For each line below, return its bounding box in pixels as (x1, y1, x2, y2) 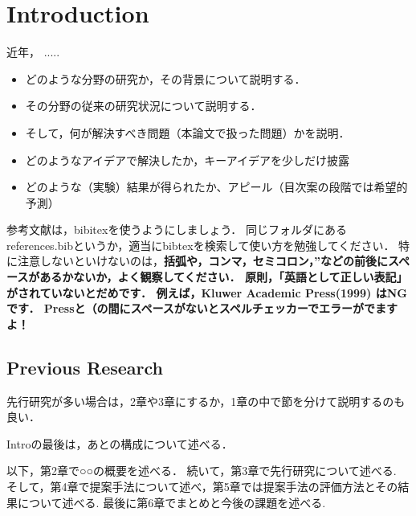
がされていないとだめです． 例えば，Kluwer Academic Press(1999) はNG (6, 284, 407, 301)
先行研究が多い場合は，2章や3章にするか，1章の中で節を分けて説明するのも (6, 392, 406, 409)
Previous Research (6, 354, 164, 379)
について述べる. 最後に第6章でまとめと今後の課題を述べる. (17, 493, 326, 510)
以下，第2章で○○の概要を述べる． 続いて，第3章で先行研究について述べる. (6, 462, 397, 479)
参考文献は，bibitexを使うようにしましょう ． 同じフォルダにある (6, 221, 347, 238)
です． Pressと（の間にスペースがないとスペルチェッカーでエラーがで (6, 300, 376, 317)
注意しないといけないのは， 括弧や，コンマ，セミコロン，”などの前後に (17, 252, 389, 269)
